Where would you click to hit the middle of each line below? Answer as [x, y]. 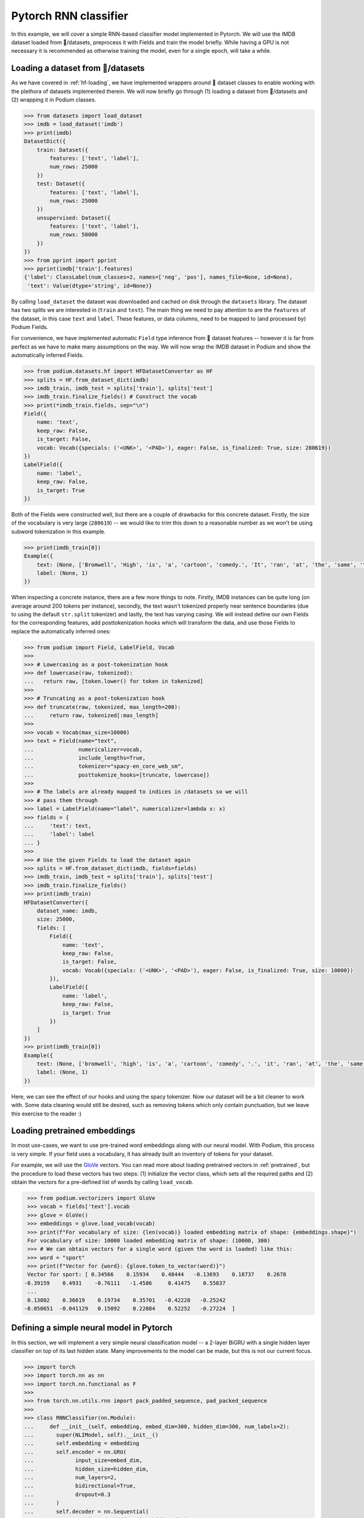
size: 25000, [56, 919]
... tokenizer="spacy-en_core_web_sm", [104, 766]
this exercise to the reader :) [46, 1114]
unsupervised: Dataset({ [74, 218]
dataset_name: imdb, [67, 910]
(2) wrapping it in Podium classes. [54, 100]
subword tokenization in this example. [59, 531]
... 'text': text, [58, 826]
